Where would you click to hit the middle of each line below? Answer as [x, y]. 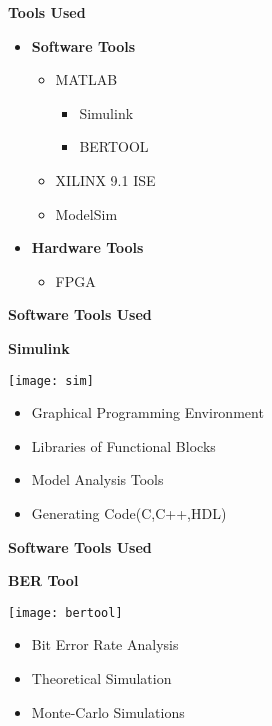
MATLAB [86, 79]
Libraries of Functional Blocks [123, 445]
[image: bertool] [65, 612]
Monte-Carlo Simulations [108, 711]
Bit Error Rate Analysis [105, 644]
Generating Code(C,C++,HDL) [129, 512]
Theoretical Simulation [101, 678]
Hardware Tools [87, 247]
